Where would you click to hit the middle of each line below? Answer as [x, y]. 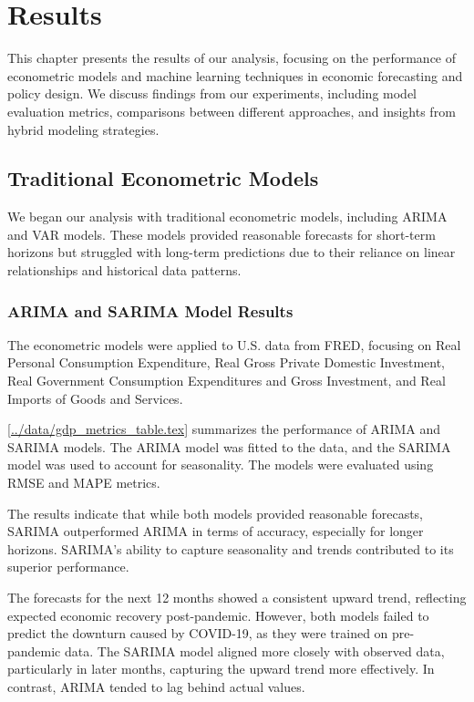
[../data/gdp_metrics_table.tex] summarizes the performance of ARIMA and [224, 429]
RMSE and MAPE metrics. [84, 483]
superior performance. [68, 567]
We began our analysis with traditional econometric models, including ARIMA [227, 217]
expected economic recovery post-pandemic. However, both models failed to [218, 615]
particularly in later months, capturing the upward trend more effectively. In [221, 669]
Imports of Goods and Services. [95, 398]
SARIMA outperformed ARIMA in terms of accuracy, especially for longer [216, 531]
